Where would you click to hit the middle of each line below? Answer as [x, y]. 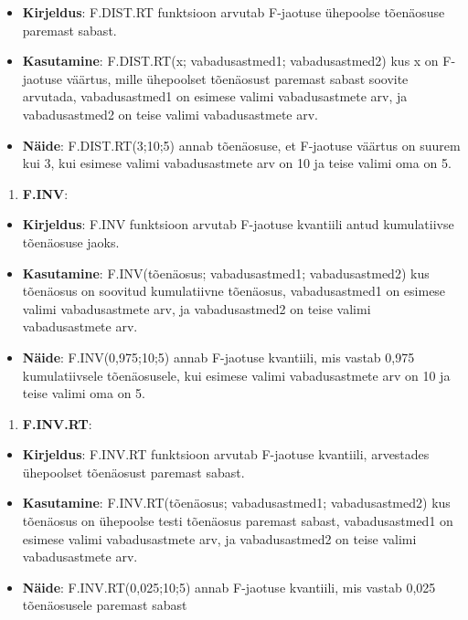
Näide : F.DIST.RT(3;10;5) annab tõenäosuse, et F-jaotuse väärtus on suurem [241, 145]
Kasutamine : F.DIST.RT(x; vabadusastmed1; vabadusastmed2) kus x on [230, 61]
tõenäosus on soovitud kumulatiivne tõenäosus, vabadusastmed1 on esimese [234, 291]
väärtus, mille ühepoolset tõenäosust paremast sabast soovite [237, 78]
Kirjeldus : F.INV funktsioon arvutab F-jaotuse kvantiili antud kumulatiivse [238, 224]
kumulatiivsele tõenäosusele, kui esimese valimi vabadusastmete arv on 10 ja [236, 375]
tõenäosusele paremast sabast [105, 605]
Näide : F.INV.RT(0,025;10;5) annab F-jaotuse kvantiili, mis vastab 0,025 [229, 587]
